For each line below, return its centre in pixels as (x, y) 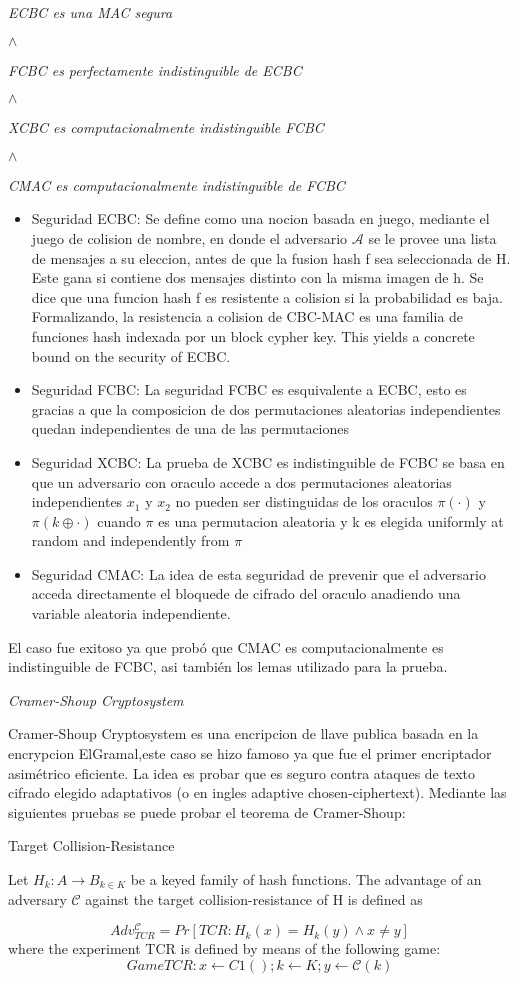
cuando (119, 520)
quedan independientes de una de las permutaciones (190, 428)
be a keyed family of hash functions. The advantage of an (306, 879)
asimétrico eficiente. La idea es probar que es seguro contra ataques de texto (241, 772)
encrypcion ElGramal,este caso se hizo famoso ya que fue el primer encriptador (250, 753)
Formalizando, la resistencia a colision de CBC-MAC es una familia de (247, 316)
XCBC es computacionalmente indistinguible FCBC (166, 127)
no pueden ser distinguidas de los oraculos (304, 501)
